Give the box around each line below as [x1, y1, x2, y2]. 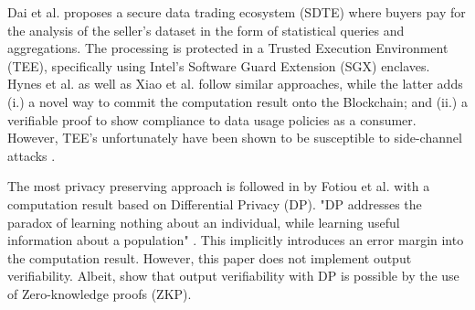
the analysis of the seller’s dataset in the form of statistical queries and [7, 20, 405, 39]
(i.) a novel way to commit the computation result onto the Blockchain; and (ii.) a [7, 91, 468, 111]
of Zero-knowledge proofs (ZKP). [7, 283, 192, 303]
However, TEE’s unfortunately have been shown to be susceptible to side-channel [7, 128, 462, 147]
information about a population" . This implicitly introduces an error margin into [7, 230, 464, 250]
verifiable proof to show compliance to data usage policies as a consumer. [7, 110, 417, 129]
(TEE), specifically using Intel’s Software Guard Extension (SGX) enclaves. [7, 56, 430, 75]
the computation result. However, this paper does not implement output [7, 248, 412, 267]
